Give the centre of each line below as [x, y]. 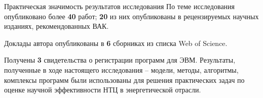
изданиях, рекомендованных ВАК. [57, 26]
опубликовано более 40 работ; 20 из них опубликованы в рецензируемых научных [131, 16]
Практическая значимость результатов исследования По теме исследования [120, 6]
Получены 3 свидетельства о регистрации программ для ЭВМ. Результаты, [120, 60]
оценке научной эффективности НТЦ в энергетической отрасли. [103, 90]
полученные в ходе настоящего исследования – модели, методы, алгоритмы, [121, 69]
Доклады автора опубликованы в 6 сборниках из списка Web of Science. [116, 43]
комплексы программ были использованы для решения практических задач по [124, 80]
